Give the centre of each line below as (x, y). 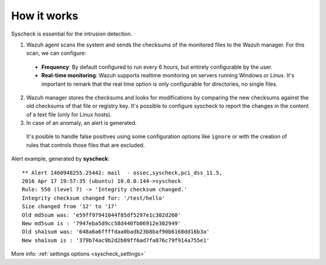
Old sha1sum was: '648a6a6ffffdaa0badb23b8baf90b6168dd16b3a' (116, 232)
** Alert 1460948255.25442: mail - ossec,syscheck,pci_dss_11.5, (122, 173)
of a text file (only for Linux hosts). (69, 114)
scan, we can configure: (56, 53)
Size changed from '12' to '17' (70, 206)
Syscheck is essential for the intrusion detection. (72, 34)
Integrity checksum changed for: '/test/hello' (94, 198)
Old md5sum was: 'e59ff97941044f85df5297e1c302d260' (101, 215)
